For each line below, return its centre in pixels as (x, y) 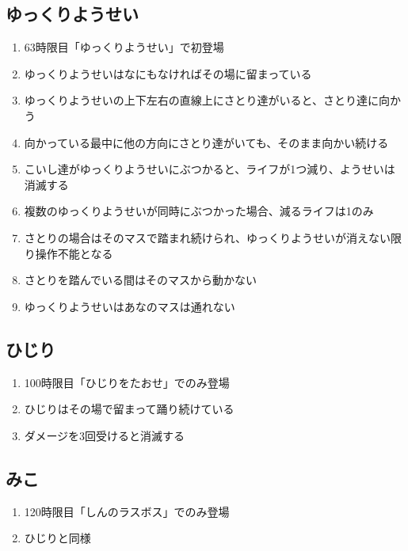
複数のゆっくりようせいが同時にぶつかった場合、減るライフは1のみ (199, 211)
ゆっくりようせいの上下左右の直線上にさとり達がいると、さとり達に (201, 100)
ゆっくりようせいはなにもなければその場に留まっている (168, 73)
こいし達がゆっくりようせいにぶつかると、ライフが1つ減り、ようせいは (210, 169)
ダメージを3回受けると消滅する (105, 435)
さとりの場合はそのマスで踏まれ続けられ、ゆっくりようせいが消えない (207, 237)
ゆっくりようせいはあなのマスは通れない (130, 306)
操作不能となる (74, 253)
